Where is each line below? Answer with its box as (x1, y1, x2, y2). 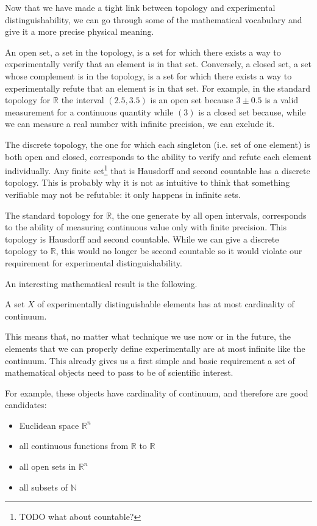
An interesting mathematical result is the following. (5, 277, 198, 290)
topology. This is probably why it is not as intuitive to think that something (5, 176, 290, 189)
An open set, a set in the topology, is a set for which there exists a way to (5, 45, 281, 58)
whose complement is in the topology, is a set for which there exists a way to (5, 69, 292, 82)
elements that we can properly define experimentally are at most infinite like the (5, 342, 305, 354)
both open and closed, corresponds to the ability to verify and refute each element (5, 150, 312, 163)
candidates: (5, 398, 47, 411)
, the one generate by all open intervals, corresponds (112, 208, 307, 221)
